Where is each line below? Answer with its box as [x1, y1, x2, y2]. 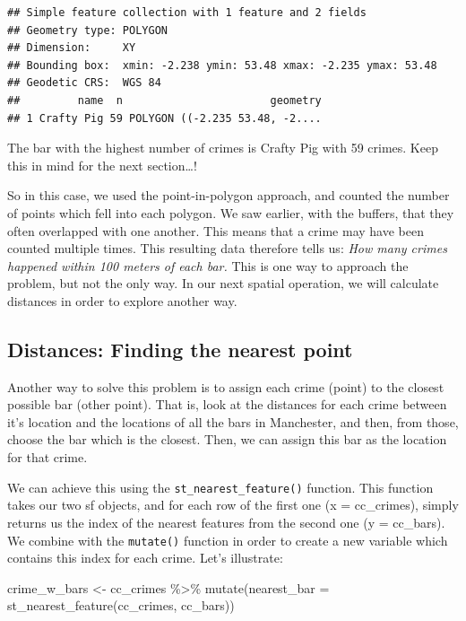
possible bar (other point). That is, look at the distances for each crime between [7, 395, 447, 414]
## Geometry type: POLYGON [7, 23, 168, 37]
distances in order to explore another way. [7, 291, 237, 310]
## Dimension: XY [7, 41, 136, 55]
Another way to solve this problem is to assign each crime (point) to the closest [7, 377, 444, 396]
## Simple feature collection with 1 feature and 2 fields [7, 6, 367, 19]
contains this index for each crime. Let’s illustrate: [7, 548, 283, 567]
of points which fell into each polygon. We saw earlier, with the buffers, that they [7, 203, 454, 222]
